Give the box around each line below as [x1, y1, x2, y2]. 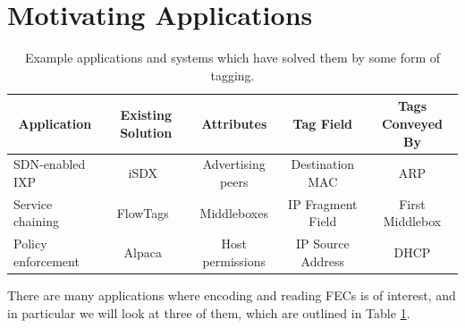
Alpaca [123, 243, 162, 262]
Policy [13, 234, 47, 253]
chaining [13, 212, 59, 231]
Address [300, 251, 345, 270]
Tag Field [292, 114, 353, 132]
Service [13, 194, 53, 213]
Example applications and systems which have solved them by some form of [24, 48, 441, 67]
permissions [202, 251, 266, 270]
